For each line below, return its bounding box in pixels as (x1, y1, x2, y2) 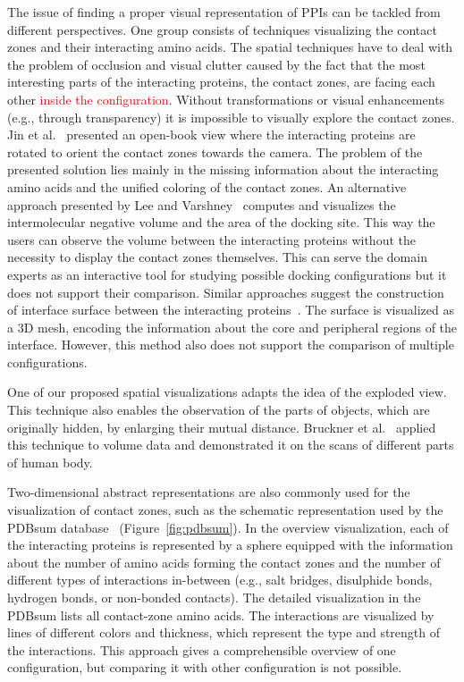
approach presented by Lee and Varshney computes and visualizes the (7, 195, 396, 214)
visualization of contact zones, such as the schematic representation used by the (7, 501, 443, 519)
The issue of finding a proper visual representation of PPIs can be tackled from (7, 3, 441, 21)
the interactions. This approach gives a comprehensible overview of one (7, 640, 396, 659)
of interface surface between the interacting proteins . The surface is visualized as (7, 300, 454, 319)
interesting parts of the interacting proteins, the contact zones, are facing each (7, 72, 435, 91)
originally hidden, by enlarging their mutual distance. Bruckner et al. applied (7, 417, 436, 436)
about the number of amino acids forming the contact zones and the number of (7, 552, 441, 571)
